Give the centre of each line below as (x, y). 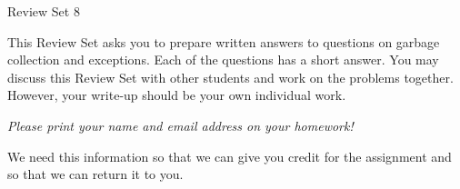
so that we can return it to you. (95, 174)
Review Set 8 (44, 11)
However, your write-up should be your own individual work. (177, 95)
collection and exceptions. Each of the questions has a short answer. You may (223, 60)
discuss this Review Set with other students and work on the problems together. (230, 77)
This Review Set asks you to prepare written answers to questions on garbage (224, 41)
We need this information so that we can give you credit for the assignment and (230, 156)
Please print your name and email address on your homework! (180, 125)
